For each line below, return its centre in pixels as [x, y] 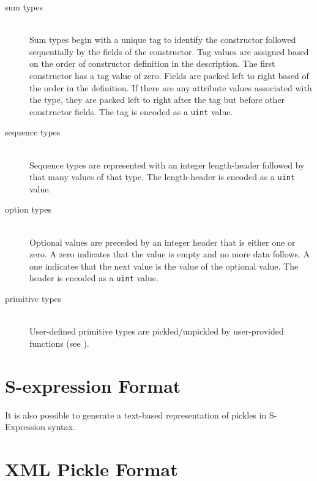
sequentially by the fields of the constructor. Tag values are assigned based [169, 51]
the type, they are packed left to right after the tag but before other [157, 100]
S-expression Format [93, 385]
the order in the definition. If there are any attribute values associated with [171, 87]
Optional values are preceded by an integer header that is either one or [162, 242]
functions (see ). [59, 343]
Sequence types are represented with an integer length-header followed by [167, 165]
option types [28, 209]
